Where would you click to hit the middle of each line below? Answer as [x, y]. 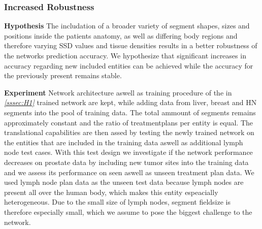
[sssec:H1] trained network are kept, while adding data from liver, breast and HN [130, 102]
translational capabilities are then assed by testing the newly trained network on [129, 132]
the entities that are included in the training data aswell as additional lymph [124, 142]
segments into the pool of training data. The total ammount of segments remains [130, 112]
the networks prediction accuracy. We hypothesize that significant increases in [125, 55]
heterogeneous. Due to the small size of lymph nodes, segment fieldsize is [117, 202]
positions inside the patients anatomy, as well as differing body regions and [121, 35]
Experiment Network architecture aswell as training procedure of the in [118, 92]
